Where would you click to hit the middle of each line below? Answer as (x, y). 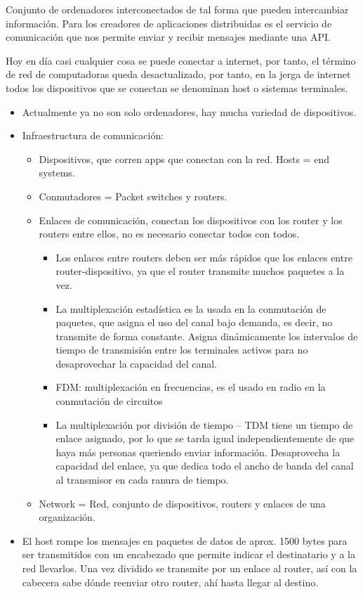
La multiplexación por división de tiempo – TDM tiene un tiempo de (204, 424)
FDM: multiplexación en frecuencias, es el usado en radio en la (191, 387)
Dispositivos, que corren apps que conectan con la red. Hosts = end (184, 159)
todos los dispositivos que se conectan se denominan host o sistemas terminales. (177, 88)
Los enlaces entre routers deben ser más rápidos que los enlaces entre (204, 257)
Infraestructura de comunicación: (93, 135)
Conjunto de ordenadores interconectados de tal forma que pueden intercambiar (177, 9)
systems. (57, 173)
